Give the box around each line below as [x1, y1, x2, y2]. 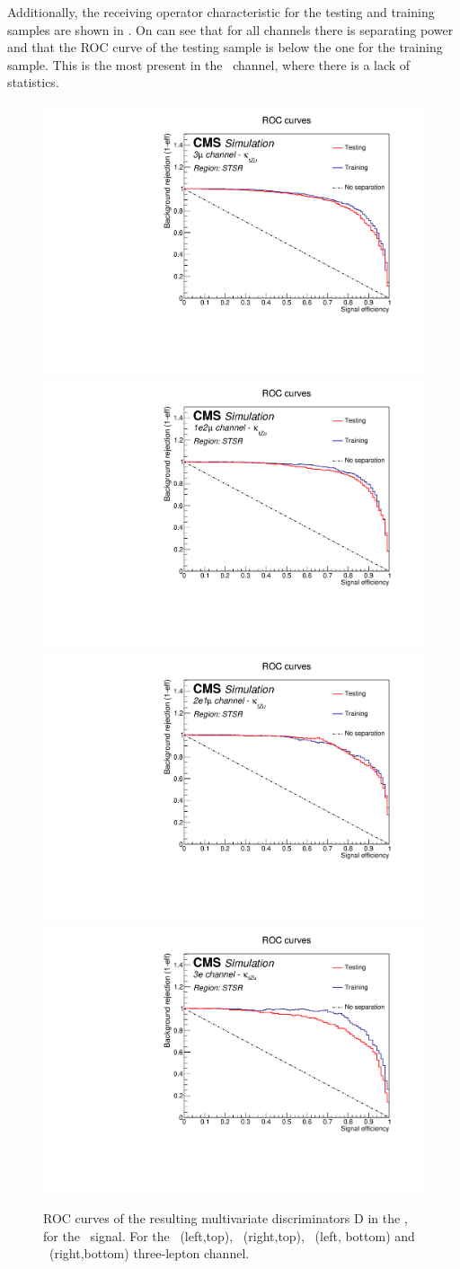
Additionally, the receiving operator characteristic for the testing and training [7, 3, 435, 21]
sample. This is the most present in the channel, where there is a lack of [7, 55, 411, 74]
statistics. [7, 73, 59, 92]
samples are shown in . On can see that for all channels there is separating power [7, 20, 454, 39]
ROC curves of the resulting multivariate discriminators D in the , [43, 1208, 408, 1227]
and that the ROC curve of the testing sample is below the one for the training [7, 38, 443, 57]
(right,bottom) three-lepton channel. [49, 1244, 250, 1263]
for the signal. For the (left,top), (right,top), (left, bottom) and [43, 1226, 415, 1245]
